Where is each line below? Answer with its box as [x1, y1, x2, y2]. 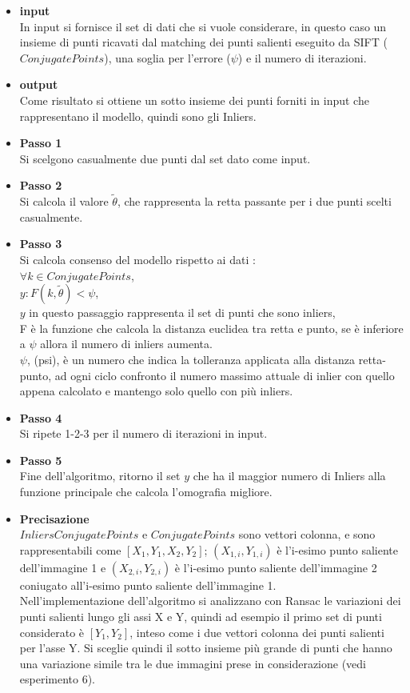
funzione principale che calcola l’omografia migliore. [19, 483, 273, 500]
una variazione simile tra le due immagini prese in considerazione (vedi [19, 655, 366, 671]
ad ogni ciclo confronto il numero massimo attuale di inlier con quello [54, 367, 395, 383]
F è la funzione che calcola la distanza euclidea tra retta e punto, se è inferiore [19, 319, 404, 336]
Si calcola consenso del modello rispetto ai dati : [19, 250, 256, 267]
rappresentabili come [19, 541, 121, 558]
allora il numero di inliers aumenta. [40, 335, 213, 352]
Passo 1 [19, 134, 62, 151]
